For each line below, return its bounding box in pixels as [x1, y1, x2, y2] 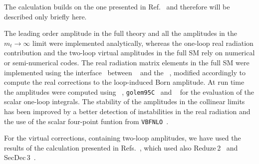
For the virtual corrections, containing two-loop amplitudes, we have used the [4, 133, 241, 143]
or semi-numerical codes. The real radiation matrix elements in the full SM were [4, 57, 250, 67]
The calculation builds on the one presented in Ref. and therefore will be [4, 1, 230, 11]
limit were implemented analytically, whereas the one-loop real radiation [32, 37, 254, 48]
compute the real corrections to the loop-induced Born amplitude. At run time [4, 77, 245, 87]
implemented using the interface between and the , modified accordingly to [4, 67, 246, 77]
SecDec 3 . [4, 152, 36, 163]
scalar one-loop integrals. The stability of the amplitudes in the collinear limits [4, 96, 245, 107]
